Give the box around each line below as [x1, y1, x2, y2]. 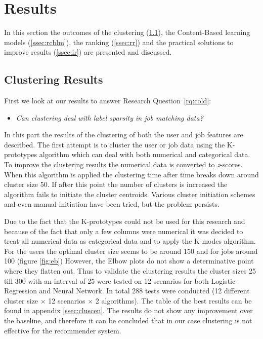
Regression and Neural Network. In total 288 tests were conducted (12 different [4, 285, 250, 296]
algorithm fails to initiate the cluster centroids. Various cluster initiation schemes [4, 189, 255, 199]
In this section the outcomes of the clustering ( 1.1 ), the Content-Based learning [4, 27, 250, 37]
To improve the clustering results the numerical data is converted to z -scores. [4, 159, 243, 170]
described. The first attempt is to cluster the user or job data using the [4, 139, 225, 149]
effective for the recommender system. [4, 325, 121, 335]
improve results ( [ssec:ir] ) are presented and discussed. [4, 47, 172, 57]
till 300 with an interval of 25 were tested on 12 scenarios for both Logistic [4, 275, 236, 286]
